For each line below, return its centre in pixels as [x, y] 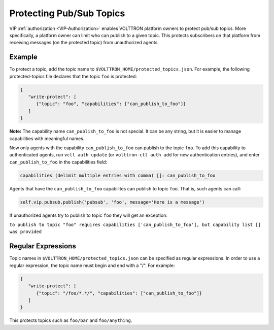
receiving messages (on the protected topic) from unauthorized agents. [84, 43]
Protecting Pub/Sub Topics [67, 13]
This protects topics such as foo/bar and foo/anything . [71, 320]
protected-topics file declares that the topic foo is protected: [73, 76]
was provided [26, 232]
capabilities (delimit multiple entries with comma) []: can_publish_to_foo [118, 175]
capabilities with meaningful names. [47, 138]
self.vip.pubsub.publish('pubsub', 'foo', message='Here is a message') [112, 202]
